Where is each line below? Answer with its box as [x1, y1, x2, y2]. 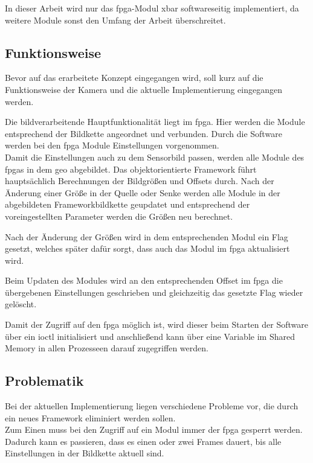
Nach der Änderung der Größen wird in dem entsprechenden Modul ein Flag [5, 230, 288, 243]
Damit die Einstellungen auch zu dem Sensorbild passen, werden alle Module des [5, 150, 305, 163]
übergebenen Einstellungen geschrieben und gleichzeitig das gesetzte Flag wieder [5, 286, 303, 298]
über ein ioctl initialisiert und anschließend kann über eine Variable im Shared [5, 330, 295, 342]
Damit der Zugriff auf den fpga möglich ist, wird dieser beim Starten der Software [5, 318, 308, 331]
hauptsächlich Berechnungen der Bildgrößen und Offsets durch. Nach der [5, 174, 274, 187]
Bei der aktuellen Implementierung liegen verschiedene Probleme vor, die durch [5, 400, 298, 412]
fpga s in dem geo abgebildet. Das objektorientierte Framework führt [5, 162, 257, 175]
